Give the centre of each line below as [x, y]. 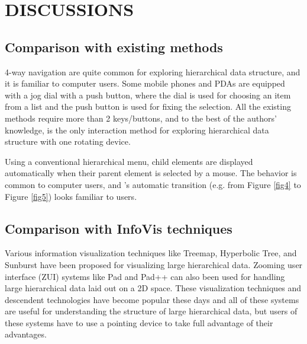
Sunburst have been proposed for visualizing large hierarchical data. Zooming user [154, 264]
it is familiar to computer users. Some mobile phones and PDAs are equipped [145, 83]
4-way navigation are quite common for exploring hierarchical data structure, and [153, 71]
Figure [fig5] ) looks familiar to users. [71, 196]
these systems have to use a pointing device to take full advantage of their [139, 322]
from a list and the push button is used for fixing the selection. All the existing [148, 106]
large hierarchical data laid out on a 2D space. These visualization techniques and [153, 288]
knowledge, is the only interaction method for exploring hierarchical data [137, 130]
